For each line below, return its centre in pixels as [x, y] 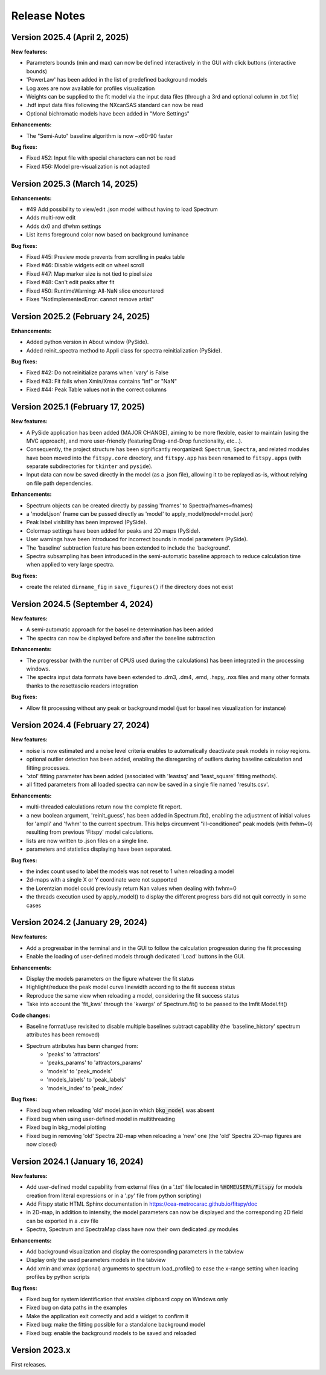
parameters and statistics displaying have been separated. [99, 849]
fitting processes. [48, 767]
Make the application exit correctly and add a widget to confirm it [107, 1316]
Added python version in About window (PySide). [88, 342]
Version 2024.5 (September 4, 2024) [82, 604]
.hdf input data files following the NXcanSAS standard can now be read [115, 105]
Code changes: [31, 1015]
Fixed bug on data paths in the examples [77, 1308]
